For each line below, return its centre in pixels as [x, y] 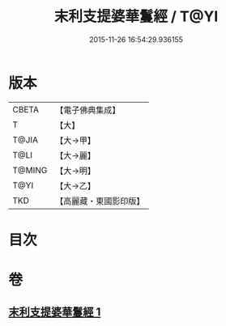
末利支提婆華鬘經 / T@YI [136, 17]
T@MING [30, 170]
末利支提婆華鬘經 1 [55, 312]
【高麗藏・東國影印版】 [100, 201]
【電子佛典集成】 [88, 110]
